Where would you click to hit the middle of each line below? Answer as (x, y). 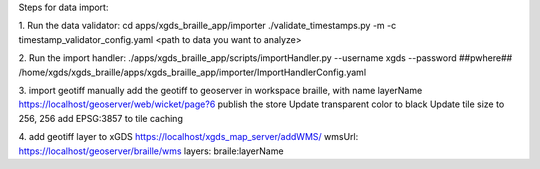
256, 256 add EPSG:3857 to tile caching (101, 118)
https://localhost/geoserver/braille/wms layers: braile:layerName (151, 151)
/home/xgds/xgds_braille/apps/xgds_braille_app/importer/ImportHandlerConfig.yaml (192, 72)
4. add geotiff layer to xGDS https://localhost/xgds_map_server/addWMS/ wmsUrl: (188, 137)
